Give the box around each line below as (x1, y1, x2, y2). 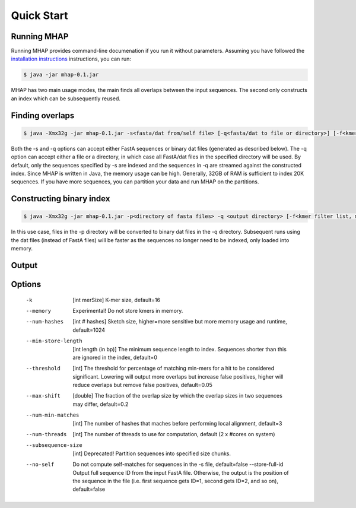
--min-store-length (26, 338, 82, 344)
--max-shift (26, 392, 61, 399)
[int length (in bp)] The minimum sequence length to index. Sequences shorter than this (72, 345, 287, 353)
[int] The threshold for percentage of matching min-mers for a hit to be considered (72, 365, 275, 372)
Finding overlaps (11, 110, 75, 120)
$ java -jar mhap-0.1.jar (23, 71, 99, 78)
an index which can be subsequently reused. (11, 95, 121, 102)
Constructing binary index (11, 193, 110, 204)
